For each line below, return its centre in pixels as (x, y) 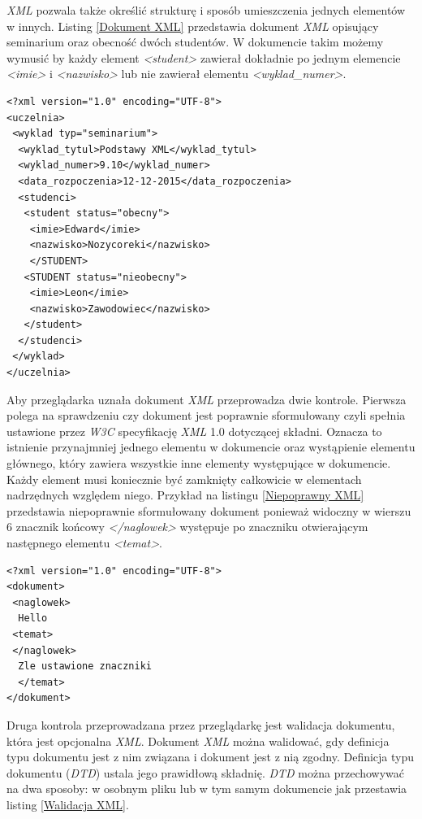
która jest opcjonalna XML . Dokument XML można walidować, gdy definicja (198, 741)
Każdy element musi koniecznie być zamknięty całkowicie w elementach (184, 479)
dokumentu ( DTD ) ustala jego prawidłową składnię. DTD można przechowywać (206, 772)
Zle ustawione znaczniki (85, 667)
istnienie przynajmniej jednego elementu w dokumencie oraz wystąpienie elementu (211, 447)
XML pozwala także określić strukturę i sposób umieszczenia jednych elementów (206, 10)
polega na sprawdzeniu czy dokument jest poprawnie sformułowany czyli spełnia (206, 415)
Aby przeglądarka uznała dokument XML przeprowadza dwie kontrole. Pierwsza (207, 399)
